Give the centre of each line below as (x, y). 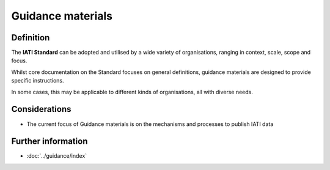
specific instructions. (38, 81)
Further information (50, 142)
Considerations (41, 109)
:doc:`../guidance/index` (57, 156)
